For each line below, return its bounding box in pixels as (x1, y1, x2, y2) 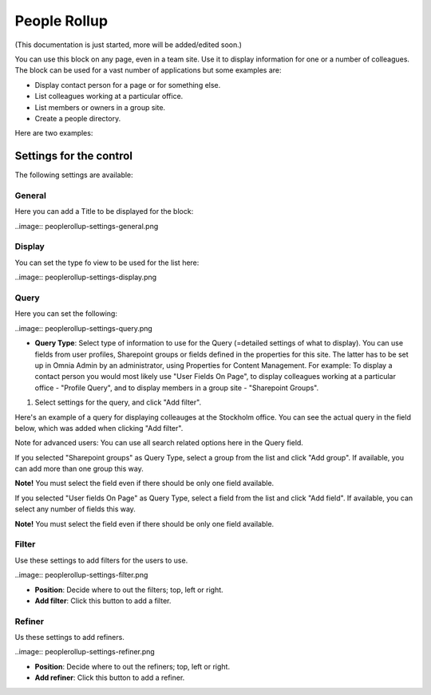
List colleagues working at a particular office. (34, 92, 184, 101)
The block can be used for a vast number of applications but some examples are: (14, 65, 283, 75)
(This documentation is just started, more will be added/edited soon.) (14, 40, 243, 49)
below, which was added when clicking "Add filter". (14, 423, 184, 432)
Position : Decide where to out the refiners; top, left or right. (34, 661, 231, 671)
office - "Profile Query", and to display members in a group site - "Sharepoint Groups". (34, 383, 319, 393)
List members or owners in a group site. (34, 102, 166, 112)
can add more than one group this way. (14, 464, 144, 474)
